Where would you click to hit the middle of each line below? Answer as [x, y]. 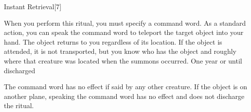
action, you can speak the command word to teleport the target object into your [124, 32]
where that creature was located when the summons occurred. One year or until [123, 60]
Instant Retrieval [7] [33, 6]
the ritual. [19, 105]
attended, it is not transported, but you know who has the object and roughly [120, 51]
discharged [20, 70]
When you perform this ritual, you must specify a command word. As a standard [125, 23]
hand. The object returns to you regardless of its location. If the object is [113, 41]
